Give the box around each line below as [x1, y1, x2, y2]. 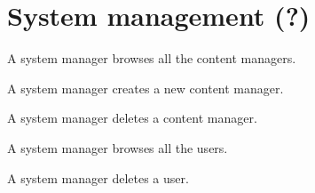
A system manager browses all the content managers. [7, 49, 296, 68]
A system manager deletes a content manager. [7, 109, 257, 127]
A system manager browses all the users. [7, 138, 228, 157]
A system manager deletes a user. [7, 168, 189, 187]
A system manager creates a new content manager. [7, 78, 284, 97]
